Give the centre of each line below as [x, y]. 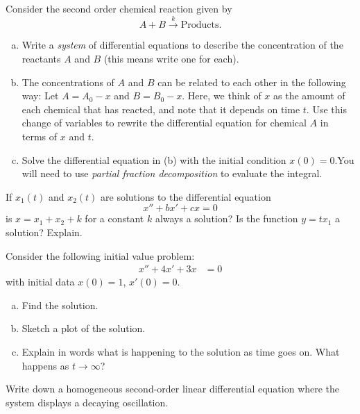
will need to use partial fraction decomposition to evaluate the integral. [172, 173]
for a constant [114, 218]
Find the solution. [60, 305]
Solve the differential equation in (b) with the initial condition [154, 159]
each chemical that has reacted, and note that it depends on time [161, 109]
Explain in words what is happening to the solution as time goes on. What [181, 351]
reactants [41, 58]
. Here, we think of [222, 96]
